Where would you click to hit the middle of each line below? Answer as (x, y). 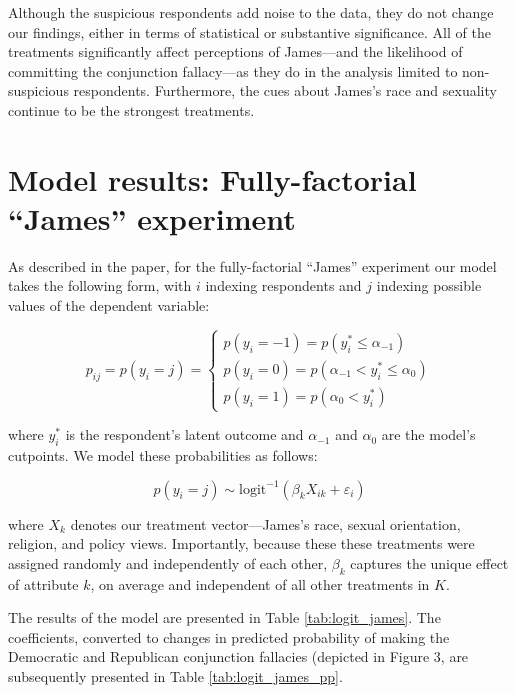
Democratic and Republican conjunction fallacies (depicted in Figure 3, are (238, 656)
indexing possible (429, 285)
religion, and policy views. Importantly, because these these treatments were (241, 543)
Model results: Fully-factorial (212, 178)
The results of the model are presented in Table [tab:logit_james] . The (224, 617)
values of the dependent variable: (109, 305)
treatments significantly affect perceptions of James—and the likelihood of (235, 51)
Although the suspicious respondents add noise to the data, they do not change (251, 12)
